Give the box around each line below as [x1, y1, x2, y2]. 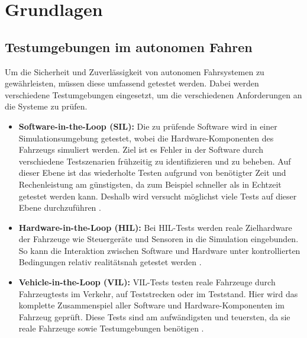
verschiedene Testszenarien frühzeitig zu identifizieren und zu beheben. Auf [18, 154, 291, 167]
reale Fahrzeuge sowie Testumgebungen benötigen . [18, 322, 204, 334]
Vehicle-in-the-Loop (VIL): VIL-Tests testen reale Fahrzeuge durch [18, 276, 276, 288]
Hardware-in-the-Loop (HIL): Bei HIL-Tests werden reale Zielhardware [18, 221, 292, 233]
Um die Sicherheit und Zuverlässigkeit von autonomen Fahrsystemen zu [5, 65, 264, 78]
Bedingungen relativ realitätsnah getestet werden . [18, 256, 202, 268]
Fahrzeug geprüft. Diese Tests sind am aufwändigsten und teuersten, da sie [18, 310, 290, 323]
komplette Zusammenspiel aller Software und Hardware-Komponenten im [18, 299, 285, 311]
